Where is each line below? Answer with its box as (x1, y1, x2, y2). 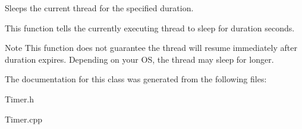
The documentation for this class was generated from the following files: (5, 73, 267, 85)
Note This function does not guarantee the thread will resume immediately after (5, 41, 297, 54)
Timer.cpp (5, 112, 43, 125)
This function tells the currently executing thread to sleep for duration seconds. (5, 21, 295, 34)
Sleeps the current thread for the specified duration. (5, 2, 194, 14)
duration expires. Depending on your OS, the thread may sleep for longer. (5, 53, 274, 65)
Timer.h (5, 92, 34, 105)
